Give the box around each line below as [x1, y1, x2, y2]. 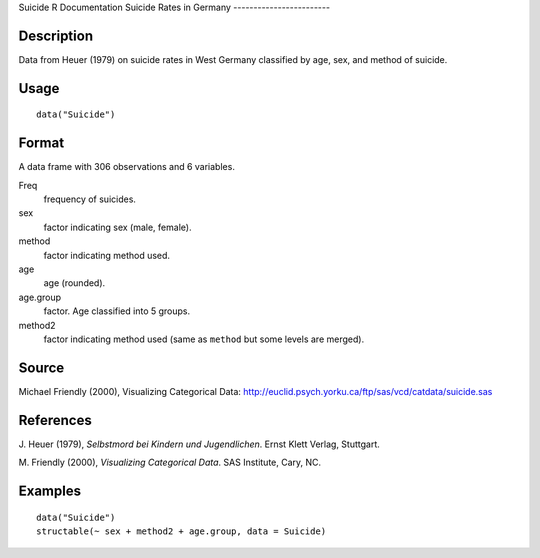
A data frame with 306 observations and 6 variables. [18, 161, 235, 173]
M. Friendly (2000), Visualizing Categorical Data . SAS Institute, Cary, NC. [18, 456, 322, 469]
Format [18, 135, 65, 152]
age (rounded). [43, 277, 106, 289]
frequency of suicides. [43, 193, 137, 205]
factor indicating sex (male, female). [43, 221, 192, 233]
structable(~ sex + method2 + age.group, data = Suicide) [36, 525, 327, 537]
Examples [18, 482, 82, 499]
